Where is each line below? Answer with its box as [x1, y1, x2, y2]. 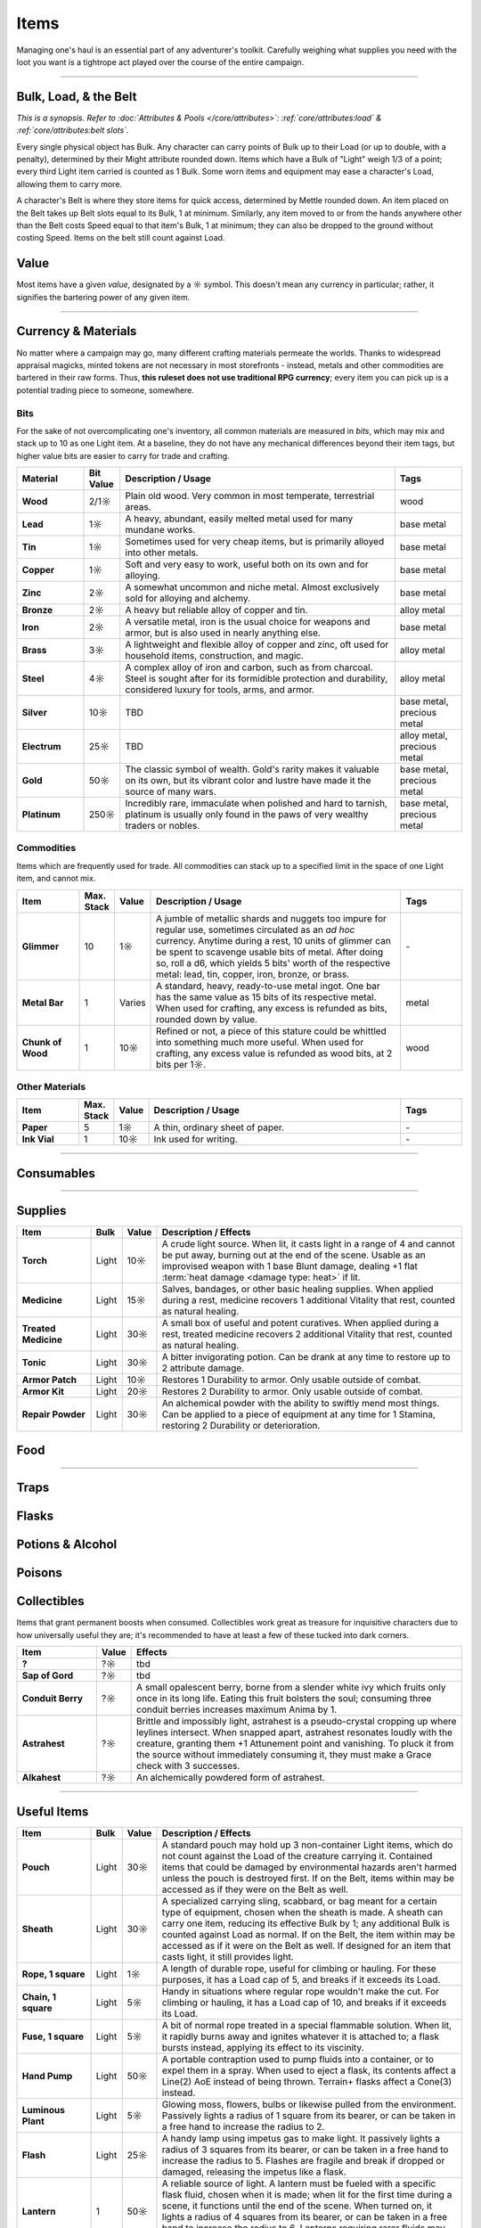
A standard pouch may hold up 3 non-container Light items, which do [161, 1839, 453, 1851]
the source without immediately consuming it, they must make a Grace [136, 1749, 432, 1761]
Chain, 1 [21, 1990, 57, 2003]
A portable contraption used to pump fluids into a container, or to [161, 2052, 435, 2065]
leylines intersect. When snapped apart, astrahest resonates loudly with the [136, 1726, 453, 1739]
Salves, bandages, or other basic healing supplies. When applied [161, 1282, 434, 1295]
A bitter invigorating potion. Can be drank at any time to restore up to [161, 1350, 451, 1363]
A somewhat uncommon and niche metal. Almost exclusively [125, 581, 380, 594]
